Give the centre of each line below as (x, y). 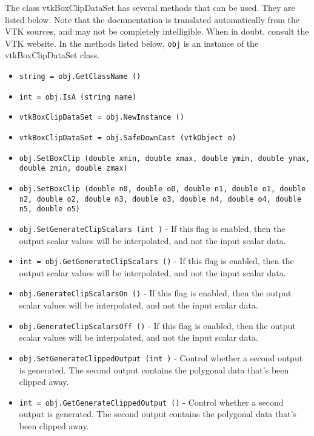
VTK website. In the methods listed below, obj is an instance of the (132, 43)
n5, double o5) (50, 209)
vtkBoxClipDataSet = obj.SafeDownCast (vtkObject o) (128, 138)
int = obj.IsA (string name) (78, 97)
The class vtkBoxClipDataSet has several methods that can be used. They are (150, 7)
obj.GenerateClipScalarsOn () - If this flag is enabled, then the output (155, 293)
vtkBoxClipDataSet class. (52, 55)
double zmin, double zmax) (73, 169)
